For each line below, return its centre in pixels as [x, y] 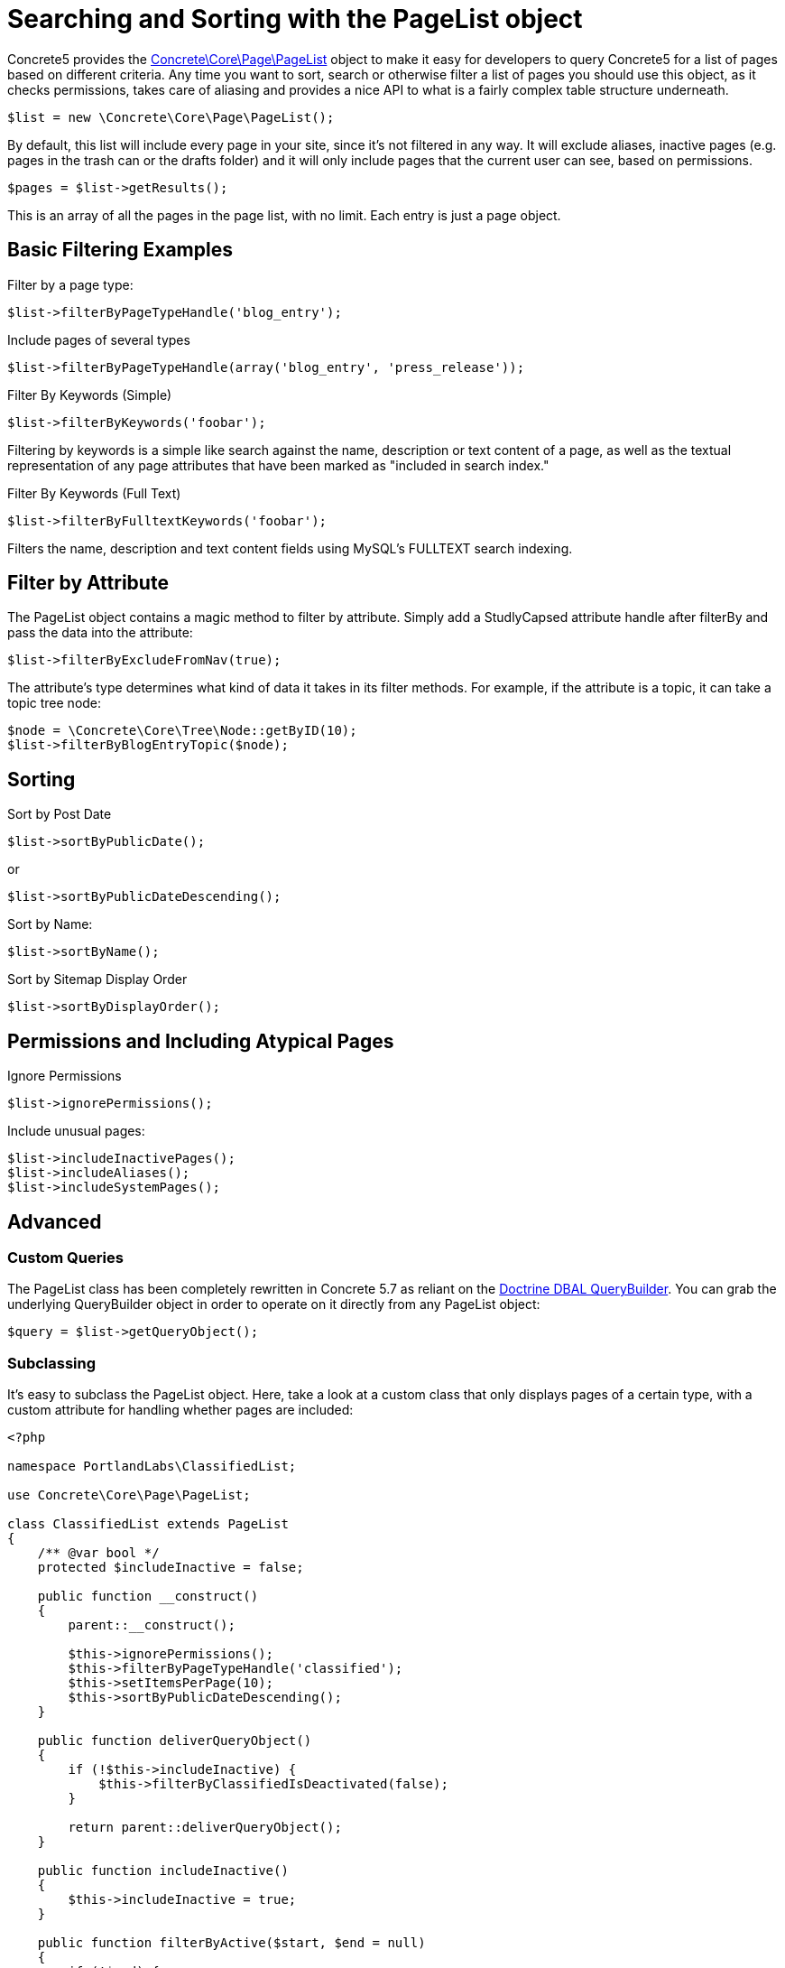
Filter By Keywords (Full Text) [94, 493]
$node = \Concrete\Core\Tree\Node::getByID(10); [182, 731]
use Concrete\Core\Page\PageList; [129, 1495]
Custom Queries [65, 1257]
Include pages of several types [99, 339]
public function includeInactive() [163, 1871]
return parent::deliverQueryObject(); [205, 1828]
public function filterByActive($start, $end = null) [231, 1943]
